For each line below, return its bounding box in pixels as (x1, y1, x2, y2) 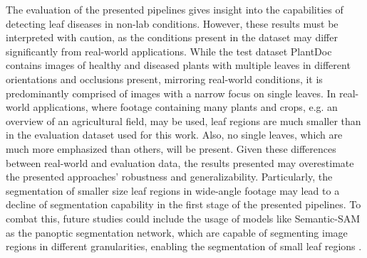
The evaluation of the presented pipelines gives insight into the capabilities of (6, 2, 343, 16)
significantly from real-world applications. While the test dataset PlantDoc (6, 43, 332, 58)
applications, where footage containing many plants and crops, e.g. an (33, 100, 338, 114)
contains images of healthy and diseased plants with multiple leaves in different (6, 58, 351, 72)
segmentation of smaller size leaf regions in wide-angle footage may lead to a (6, 183, 340, 198)
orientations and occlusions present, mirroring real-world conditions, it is (6, 71, 323, 86)
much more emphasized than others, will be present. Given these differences (6, 141, 336, 156)
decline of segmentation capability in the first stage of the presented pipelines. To (6, 197, 361, 212)
